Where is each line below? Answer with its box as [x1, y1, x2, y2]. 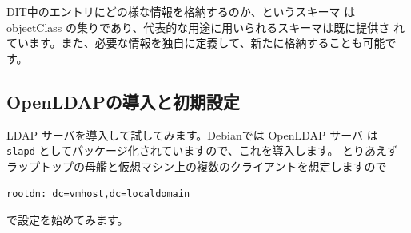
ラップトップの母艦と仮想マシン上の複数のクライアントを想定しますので [6, 157, 387, 174]
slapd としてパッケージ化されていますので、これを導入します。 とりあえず [6, 142, 399, 159]
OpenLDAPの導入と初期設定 [6, 89, 240, 113]
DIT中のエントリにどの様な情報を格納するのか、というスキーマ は [6, 3, 356, 19]
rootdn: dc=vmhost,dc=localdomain [6, 188, 190, 200]
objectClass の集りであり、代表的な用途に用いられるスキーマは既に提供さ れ [6, 18, 405, 35]
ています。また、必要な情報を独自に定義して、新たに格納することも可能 [6, 34, 385, 51]
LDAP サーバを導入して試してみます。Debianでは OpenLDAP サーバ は [6, 126, 378, 143]
